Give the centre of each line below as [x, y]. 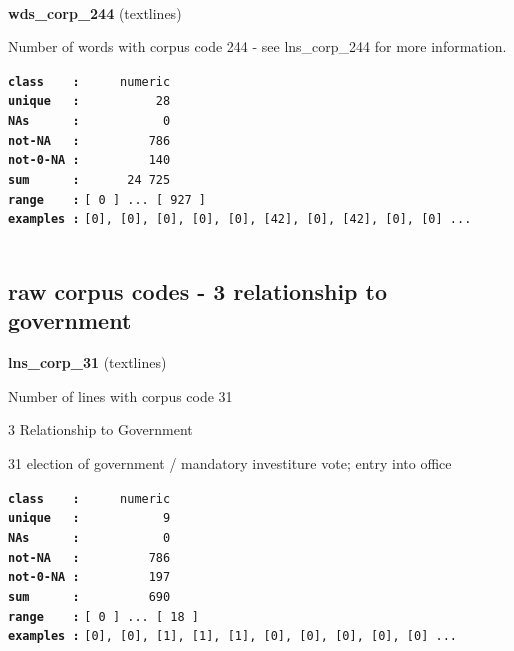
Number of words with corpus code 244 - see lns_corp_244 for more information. [257, 46]
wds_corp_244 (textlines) [95, 12]
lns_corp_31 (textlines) [87, 362]
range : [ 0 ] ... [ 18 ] [103, 616]
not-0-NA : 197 [89, 577]
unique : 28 [89, 101]
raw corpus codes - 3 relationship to [198, 291]
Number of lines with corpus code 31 [120, 395]
